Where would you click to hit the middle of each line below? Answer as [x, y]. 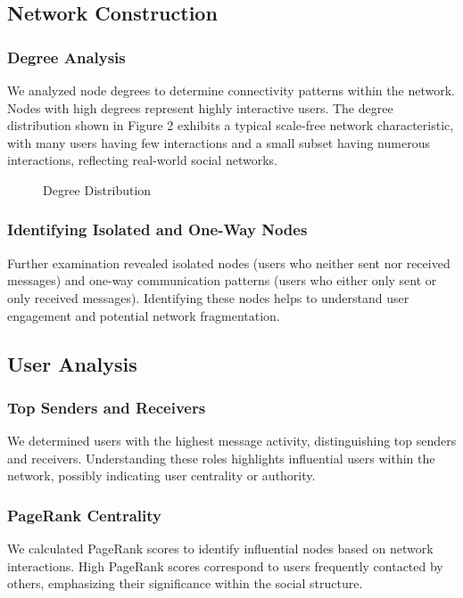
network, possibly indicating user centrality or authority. [161, 475]
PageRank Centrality [84, 515]
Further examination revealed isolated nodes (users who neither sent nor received [229, 262]
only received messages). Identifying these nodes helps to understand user [208, 297]
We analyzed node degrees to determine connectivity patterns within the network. [231, 90]
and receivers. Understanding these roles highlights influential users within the [221, 458]
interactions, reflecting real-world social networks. [142, 160]
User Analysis [72, 363]
